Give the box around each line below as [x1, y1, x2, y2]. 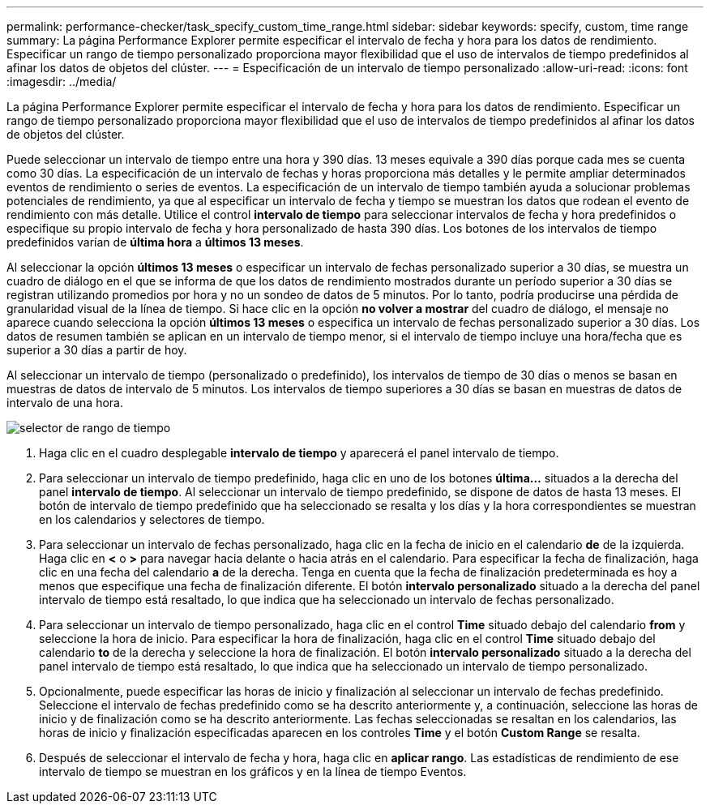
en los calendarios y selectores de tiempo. [39, 512, 265, 526]
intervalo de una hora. [6, 396, 123, 409]
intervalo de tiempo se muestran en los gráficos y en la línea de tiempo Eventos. [39, 765, 467, 778]
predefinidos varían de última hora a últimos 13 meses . [6, 235, 304, 249]
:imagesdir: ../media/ [6, 75, 117, 88]
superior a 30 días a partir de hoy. [6, 343, 187, 357]
